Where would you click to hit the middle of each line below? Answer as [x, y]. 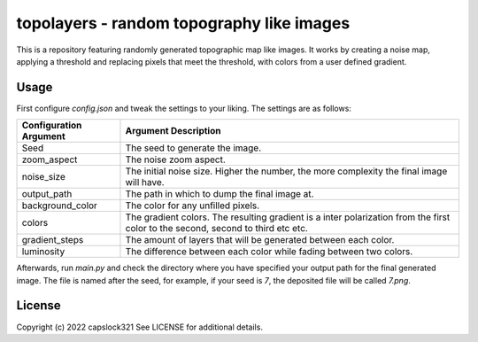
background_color [59, 206]
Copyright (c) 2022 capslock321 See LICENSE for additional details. [139, 327]
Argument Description [173, 131]
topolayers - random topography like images [183, 23]
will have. [145, 183]
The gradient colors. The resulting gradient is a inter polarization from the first [288, 217]
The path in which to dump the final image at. [220, 194]
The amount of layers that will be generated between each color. [260, 240]
